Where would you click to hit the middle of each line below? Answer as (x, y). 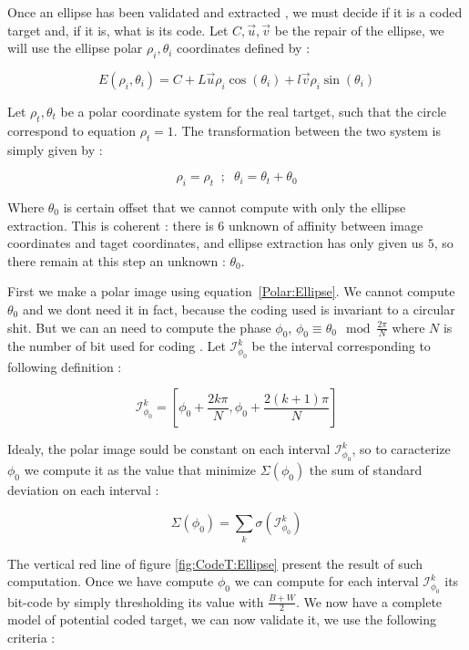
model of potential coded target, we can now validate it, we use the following (222, 619)
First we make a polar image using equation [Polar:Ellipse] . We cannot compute (231, 291)
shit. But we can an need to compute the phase (139, 327)
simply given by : (55, 149)
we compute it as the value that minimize (140, 469)
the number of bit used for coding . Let (117, 346)
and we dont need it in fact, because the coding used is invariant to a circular (239, 309)
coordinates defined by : (244, 48)
